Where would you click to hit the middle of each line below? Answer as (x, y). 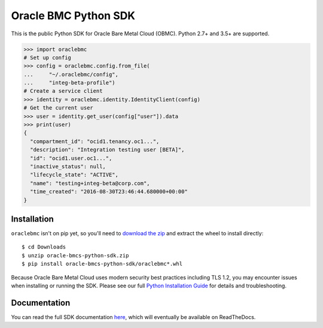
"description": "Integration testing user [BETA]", (107, 150)
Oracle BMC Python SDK (73, 16)
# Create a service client (63, 91)
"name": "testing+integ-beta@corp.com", (90, 183)
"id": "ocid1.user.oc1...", (71, 158)
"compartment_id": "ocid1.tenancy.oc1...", (95, 141)
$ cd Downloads (44, 247)
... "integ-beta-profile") (70, 83)
